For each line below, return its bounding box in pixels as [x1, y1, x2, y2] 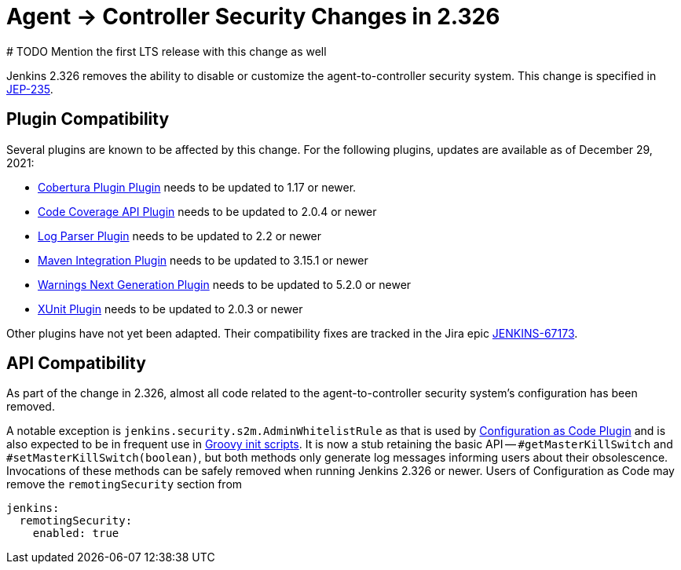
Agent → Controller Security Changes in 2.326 [6, 3, 500, 30]
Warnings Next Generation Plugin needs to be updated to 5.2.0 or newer [38, 277, 412, 291]
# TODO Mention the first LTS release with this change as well [6, 44, 327, 58]
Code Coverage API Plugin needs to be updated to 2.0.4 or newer [38, 204, 377, 218]
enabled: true [32, 527, 119, 540]
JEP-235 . [6, 82, 53, 96]
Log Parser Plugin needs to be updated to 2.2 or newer [38, 228, 322, 243]
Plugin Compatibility [6, 109, 170, 130]
